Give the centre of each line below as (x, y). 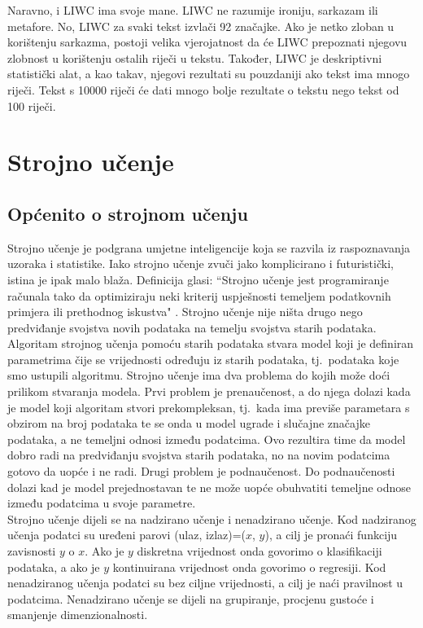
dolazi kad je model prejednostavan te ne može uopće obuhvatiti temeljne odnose (209, 487)
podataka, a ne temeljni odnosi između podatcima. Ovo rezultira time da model (207, 439)
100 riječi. (32, 105)
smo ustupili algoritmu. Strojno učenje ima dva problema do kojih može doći (199, 375)
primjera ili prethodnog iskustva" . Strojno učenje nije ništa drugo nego (185, 312)
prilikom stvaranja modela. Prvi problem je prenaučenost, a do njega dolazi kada (209, 391)
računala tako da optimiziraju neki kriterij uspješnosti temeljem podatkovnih (199, 295)
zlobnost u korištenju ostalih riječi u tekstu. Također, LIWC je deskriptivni (195, 57)
